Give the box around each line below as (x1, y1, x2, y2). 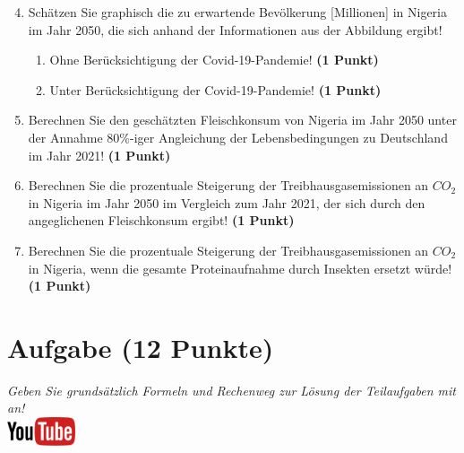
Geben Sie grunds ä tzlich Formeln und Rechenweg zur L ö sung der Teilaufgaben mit (7, 380, 456, 399)
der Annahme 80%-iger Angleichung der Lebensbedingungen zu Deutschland (28, 127, 448, 146)
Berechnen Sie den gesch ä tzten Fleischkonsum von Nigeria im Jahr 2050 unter (28, 110, 457, 129)
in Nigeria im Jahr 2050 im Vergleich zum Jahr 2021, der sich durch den (28, 193, 425, 212)
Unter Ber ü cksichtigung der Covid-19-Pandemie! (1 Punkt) (49, 80, 382, 99)
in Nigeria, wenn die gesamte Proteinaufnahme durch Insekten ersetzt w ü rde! (28, 258, 452, 277)
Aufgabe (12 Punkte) (7, 328, 274, 365)
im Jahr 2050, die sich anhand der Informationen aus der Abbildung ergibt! (28, 20, 443, 39)
